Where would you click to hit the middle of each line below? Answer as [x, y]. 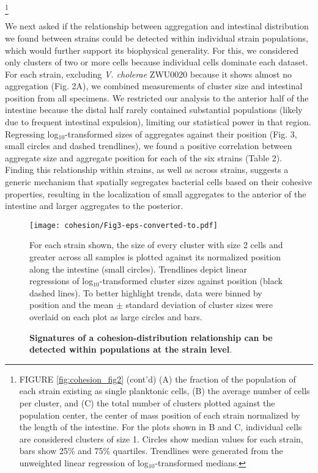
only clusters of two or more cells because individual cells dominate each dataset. [157, 62]
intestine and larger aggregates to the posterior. [94, 206]
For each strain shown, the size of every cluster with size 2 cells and [156, 245]
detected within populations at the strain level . [131, 349]
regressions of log [61, 281]
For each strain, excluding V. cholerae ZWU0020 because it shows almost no [148, 74]
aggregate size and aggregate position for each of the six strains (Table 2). [144, 157]
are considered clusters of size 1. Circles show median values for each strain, [161, 438]
